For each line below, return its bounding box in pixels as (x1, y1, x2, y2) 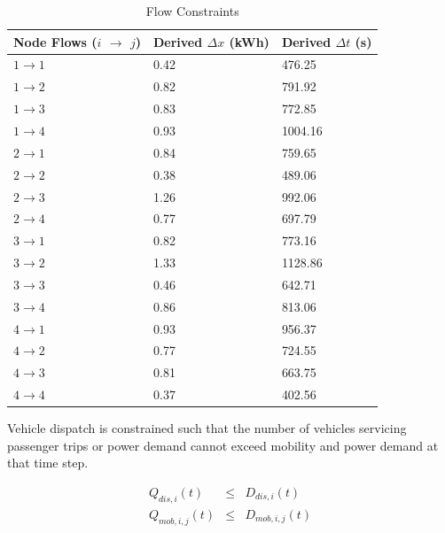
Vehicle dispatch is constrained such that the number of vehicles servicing (7, 419, 407, 437)
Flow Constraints (145, 2, 239, 19)
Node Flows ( (13, 32, 98, 50)
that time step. (7, 453, 89, 472)
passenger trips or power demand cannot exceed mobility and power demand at (7, 436, 439, 454)
